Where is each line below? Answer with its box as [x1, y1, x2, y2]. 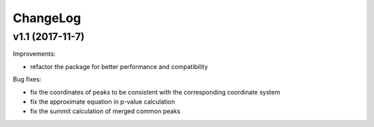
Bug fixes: [12, 75, 42, 84]
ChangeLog [12, 10, 81, 26]
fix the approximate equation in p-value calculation [30, 97, 175, 106]
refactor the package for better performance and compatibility [30, 62, 208, 70]
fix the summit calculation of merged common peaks [30, 107, 181, 115]
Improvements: [12, 50, 56, 58]
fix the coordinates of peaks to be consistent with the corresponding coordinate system [30, 88, 280, 96]
